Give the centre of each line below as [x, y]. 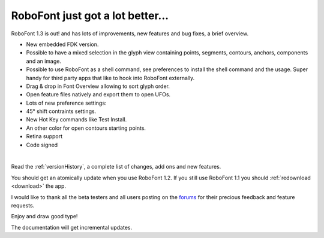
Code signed [42, 145]
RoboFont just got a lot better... [90, 16]
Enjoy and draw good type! [44, 216]
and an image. [44, 61]
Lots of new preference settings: [66, 103]
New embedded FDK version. [62, 44]
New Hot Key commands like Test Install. [76, 120]
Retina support [44, 136]
